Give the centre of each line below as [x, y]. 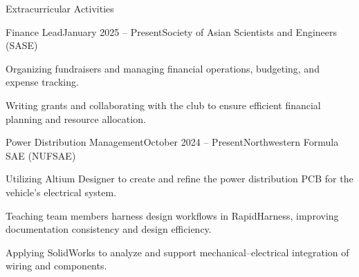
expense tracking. [42, 82]
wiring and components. [56, 266]
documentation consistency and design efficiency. [109, 229]
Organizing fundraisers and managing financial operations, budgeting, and [163, 68]
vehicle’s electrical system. [61, 192]
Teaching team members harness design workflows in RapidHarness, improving [172, 215]
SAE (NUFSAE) [41, 155]
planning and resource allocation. [76, 118]
